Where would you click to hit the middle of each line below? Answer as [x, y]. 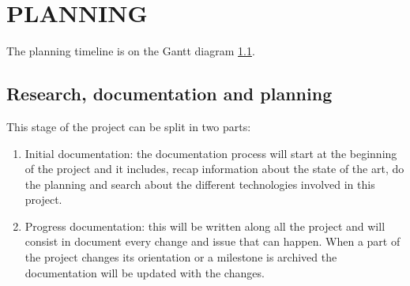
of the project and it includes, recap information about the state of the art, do [214, 169]
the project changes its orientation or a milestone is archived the [181, 257]
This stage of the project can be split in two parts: [129, 126]
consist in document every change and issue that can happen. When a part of [213, 241]
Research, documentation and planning [169, 94]
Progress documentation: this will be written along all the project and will [205, 226]
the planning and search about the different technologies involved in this [200, 184]
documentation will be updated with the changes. [145, 272]
